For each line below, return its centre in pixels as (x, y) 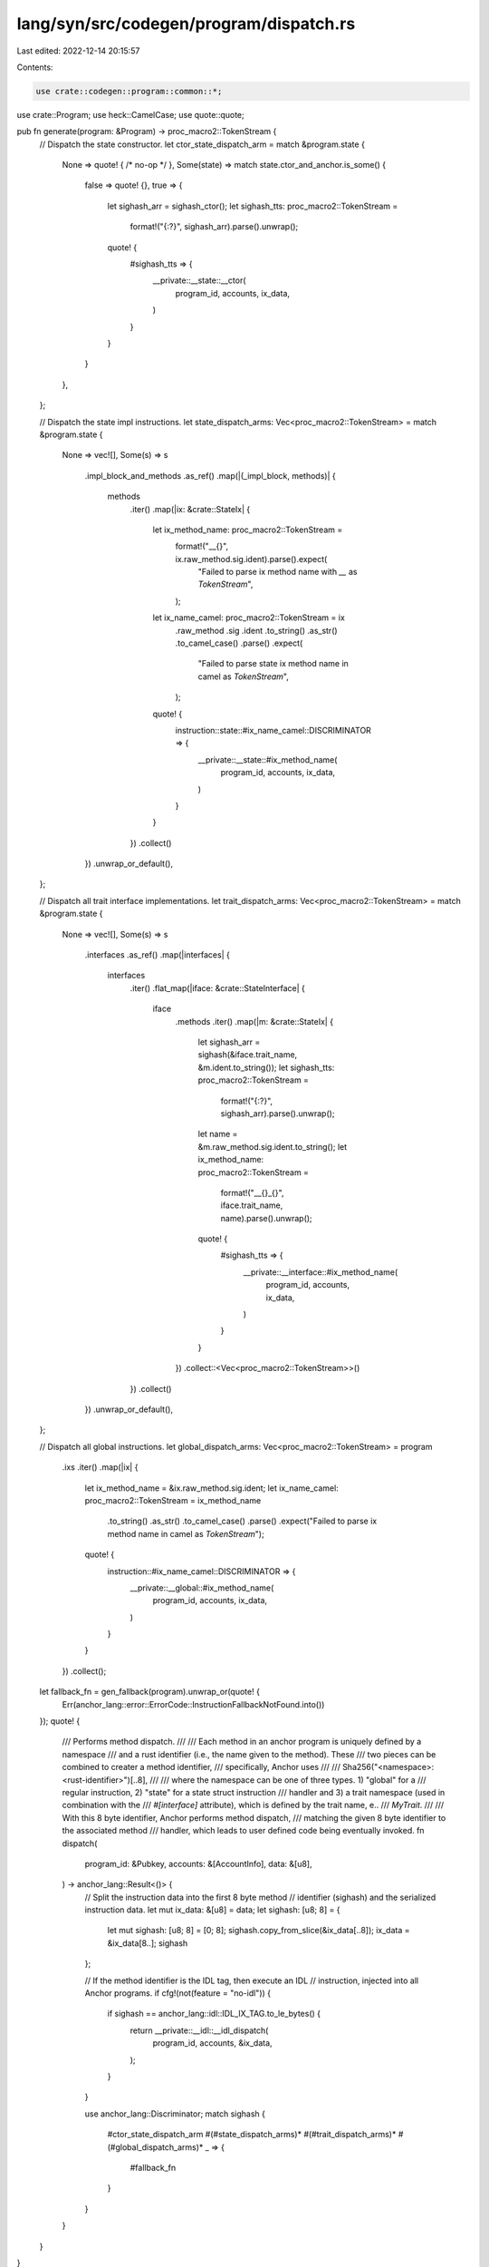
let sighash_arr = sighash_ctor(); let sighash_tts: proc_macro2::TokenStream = (253, 206)
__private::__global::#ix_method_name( (202, 1588)
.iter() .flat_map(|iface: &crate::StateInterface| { (217, 988)
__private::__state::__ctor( (199, 280)
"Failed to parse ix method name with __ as (278, 572)
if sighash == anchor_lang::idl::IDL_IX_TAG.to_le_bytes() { (214, 2014)
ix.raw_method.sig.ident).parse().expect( (251, 559)
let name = (218, 1134)
